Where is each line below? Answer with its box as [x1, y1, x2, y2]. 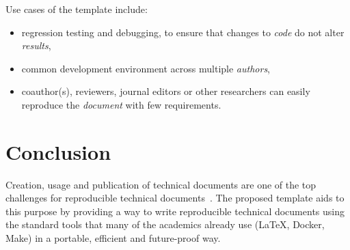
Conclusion [5, 137, 111, 165]
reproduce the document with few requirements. [21, 97, 221, 111]
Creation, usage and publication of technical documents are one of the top [5, 177, 317, 191]
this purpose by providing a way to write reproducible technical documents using [5, 204, 345, 218]
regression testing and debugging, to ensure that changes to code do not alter [21, 25, 345, 39]
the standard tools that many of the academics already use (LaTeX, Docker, [5, 217, 325, 232]
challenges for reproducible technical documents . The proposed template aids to [5, 191, 345, 205]
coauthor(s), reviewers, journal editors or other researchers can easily [21, 84, 310, 98]
